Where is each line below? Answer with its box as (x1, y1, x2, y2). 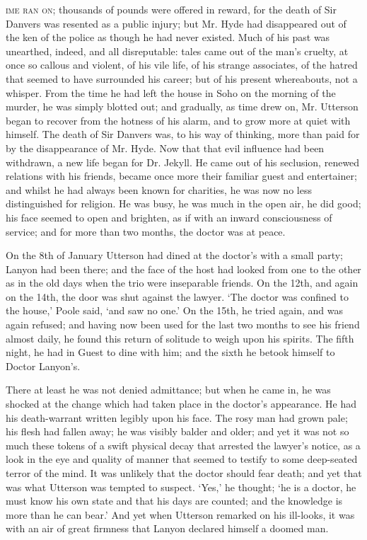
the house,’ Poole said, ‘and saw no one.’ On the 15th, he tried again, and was (6, 303, 343, 318)
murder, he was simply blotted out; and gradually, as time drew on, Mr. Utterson (6, 99, 359, 114)
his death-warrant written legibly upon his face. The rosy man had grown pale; (6, 410, 348, 425)
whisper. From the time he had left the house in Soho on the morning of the (6, 85, 336, 100)
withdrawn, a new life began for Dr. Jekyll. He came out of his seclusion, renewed (6, 154, 360, 169)
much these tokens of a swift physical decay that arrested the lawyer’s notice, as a (6, 437, 361, 452)
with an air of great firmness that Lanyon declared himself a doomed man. (6, 521, 329, 536)
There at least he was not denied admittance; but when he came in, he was (6, 382, 331, 397)
